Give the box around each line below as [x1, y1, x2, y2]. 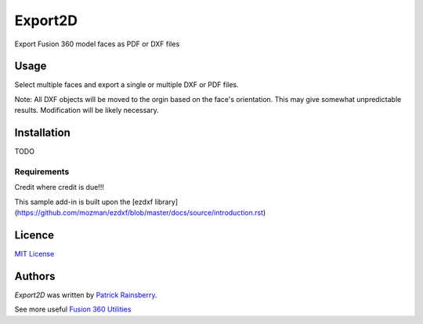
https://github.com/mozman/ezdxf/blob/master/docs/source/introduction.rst [16, 208, 264, 217]
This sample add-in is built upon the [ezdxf [14, 197, 154, 206]
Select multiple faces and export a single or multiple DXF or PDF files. [14, 80, 239, 89]
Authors [14, 269, 56, 282]
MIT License [14, 249, 55, 258]
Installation [14, 126, 70, 140]
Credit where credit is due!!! [14, 183, 105, 192]
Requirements [14, 166, 70, 177]
